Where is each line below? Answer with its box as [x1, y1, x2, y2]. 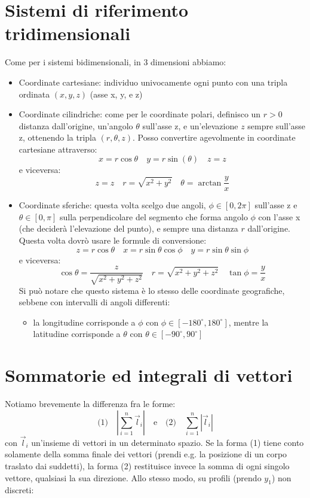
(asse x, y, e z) [90, 87, 143, 100]
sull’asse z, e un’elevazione [142, 119, 238, 132]
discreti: [5, 484, 34, 496]
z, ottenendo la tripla [19, 131, 96, 144]
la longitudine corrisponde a [33, 315, 136, 328]
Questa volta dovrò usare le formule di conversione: [19, 233, 207, 246]
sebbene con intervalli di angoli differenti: [19, 296, 170, 308]
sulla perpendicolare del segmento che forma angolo [60, 210, 248, 223]
